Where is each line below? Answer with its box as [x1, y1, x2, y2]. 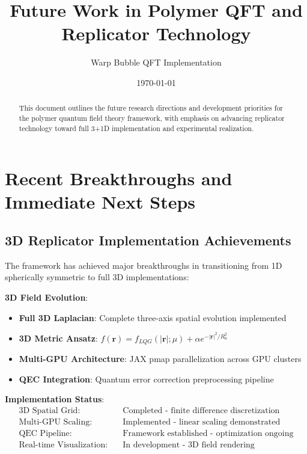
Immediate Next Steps [5, 189, 196, 214]
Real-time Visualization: [19, 441, 108, 450]
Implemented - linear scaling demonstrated [123, 418, 281, 427]
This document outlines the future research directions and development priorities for [19, 103, 284, 113]
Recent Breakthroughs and [5, 166, 233, 191]
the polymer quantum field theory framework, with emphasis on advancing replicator [19, 112, 285, 123]
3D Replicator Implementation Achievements [5, 231, 291, 250]
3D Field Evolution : [5, 291, 88, 304]
